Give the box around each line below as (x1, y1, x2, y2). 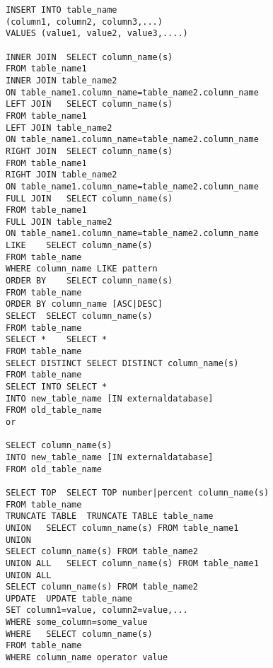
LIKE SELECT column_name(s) (6, 240, 153, 251)
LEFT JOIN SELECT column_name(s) (6, 99, 173, 110)
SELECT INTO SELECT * (6, 382, 108, 392)
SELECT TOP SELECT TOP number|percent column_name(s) (6, 487, 269, 498)
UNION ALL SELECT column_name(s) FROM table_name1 (6, 558, 259, 568)
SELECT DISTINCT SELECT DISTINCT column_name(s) (6, 358, 239, 368)
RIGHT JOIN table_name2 (6, 170, 117, 180)
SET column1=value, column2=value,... (6, 605, 188, 616)
